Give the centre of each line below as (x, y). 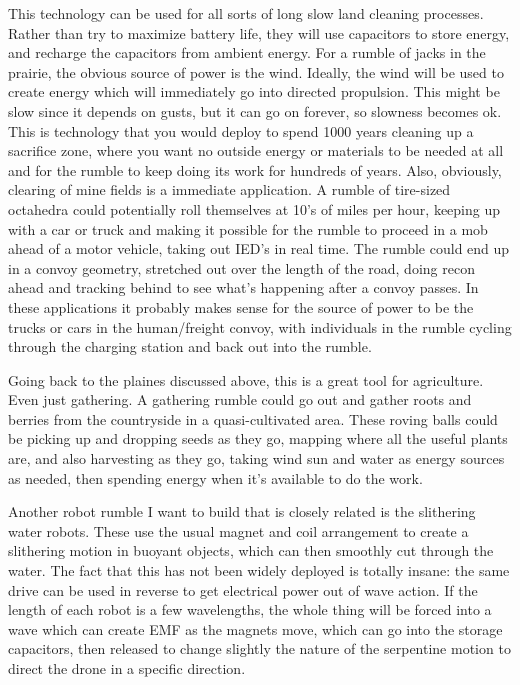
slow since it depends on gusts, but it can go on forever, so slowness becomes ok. (255, 110)
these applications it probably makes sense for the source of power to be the (241, 306)
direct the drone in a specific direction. (127, 668)
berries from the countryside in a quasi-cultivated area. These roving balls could (253, 418)
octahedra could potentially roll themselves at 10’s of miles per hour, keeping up (254, 208)
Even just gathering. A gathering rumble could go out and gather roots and (240, 399)
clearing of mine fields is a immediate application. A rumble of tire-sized (229, 189)
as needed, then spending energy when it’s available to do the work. (215, 477)
